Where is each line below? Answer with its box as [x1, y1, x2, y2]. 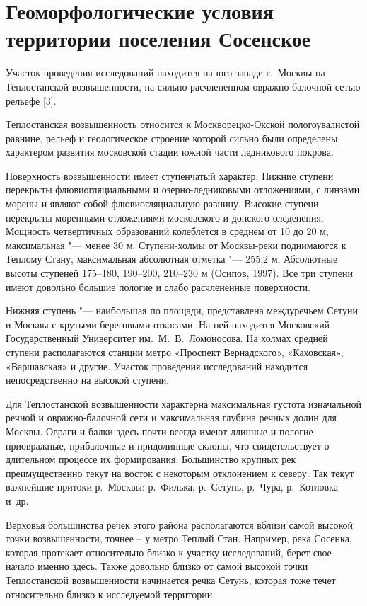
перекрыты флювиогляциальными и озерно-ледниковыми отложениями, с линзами [6, 182, 360, 197]
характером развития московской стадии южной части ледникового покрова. [6, 144, 334, 159]
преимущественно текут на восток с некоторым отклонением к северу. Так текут [6, 465, 354, 480]
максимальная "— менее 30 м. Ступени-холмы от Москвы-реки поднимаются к [6, 237, 346, 252]
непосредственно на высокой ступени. [6, 372, 170, 387]
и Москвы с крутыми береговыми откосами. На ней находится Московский [6, 316, 330, 331]
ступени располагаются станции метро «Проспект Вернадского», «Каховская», [6, 345, 344, 359]
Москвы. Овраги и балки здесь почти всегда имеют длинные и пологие [6, 423, 313, 438]
